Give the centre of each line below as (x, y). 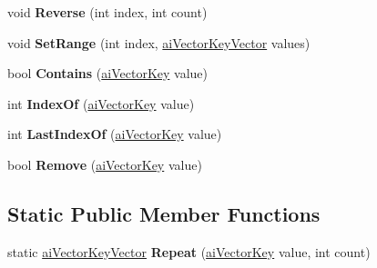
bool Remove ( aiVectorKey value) (105, 164)
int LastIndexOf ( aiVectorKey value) (115, 134)
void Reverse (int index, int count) (107, 12)
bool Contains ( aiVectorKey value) (107, 73)
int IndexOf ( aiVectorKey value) (101, 103)
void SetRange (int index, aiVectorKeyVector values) (159, 42)
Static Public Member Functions (164, 213)
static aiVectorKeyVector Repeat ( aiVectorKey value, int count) (189, 251)
